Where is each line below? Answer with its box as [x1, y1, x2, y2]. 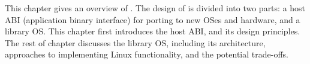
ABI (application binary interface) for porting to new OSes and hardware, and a [5, 13, 300, 25]
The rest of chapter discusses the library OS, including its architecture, [5, 36, 266, 49]
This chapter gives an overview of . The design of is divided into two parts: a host [5, 2, 306, 14]
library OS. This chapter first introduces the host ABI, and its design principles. [5, 25, 300, 37]
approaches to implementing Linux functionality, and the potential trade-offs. [5, 48, 288, 60]
